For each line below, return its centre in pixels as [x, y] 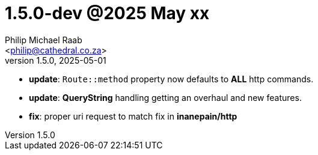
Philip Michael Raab [44, 40]
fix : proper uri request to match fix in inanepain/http [133, 116]
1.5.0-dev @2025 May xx [107, 13]
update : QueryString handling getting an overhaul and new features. [165, 97]
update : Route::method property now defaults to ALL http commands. [171, 79]
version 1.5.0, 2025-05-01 [56, 60]
